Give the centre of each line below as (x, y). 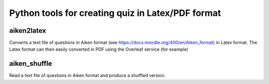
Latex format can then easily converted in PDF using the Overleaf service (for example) (99, 49)
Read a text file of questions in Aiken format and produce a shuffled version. (87, 76)
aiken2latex (28, 31)
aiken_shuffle (31, 64)
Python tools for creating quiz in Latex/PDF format (115, 13)
